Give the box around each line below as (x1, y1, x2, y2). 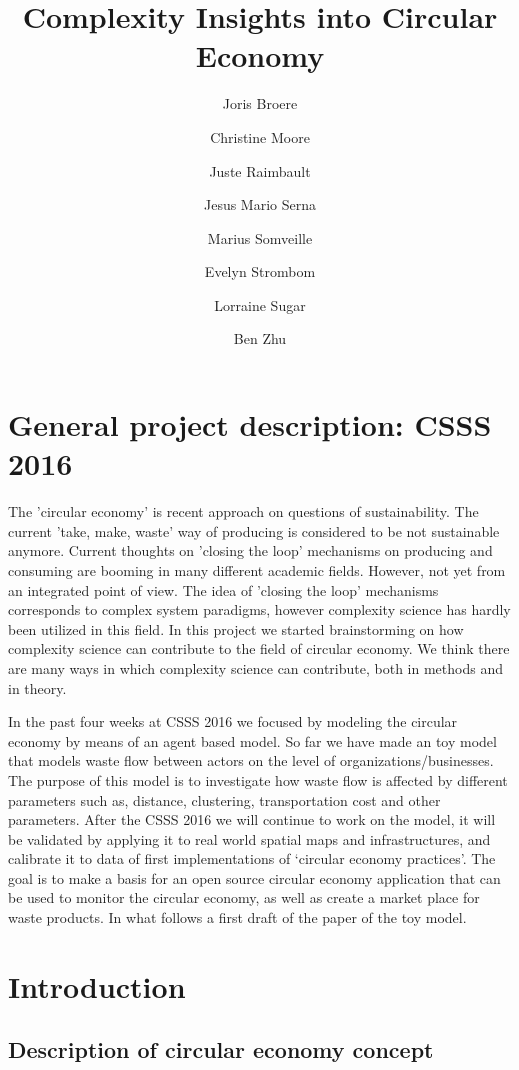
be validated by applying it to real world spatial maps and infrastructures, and (8, 828, 491, 849)
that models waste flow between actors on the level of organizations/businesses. (8, 750, 494, 771)
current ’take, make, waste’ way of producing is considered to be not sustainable (8, 520, 500, 541)
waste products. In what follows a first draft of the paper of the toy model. (8, 907, 467, 928)
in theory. (8, 677, 67, 698)
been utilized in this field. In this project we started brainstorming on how (8, 618, 464, 639)
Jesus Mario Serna (203, 194, 317, 215)
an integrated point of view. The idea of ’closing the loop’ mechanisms (8, 579, 439, 600)
